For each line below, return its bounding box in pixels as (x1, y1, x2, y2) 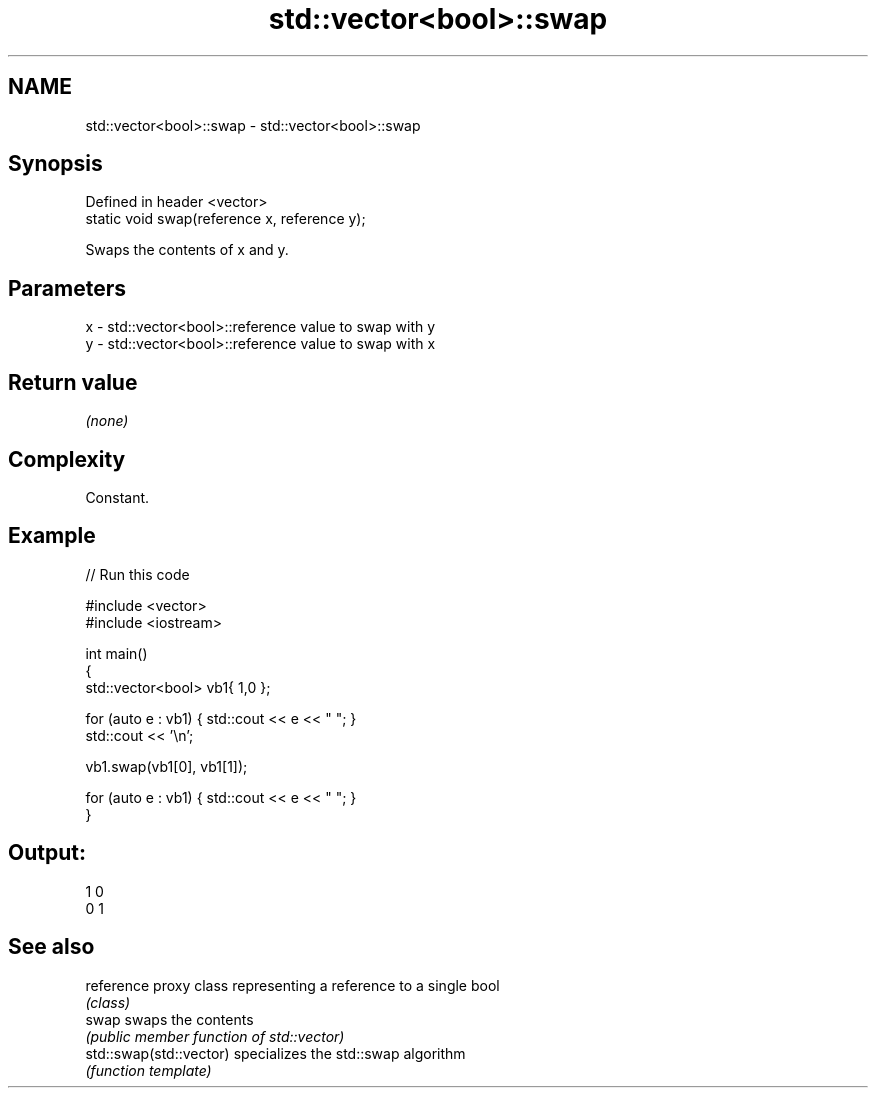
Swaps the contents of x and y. (85, 241, 289, 259)
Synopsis (8, 151, 103, 177)
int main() (85, 644, 148, 662)
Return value (8, 369, 138, 395)
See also (8, 934, 95, 960)
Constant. (85, 488, 150, 506)
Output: (8, 840, 86, 866)
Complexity (8, 446, 126, 472)
